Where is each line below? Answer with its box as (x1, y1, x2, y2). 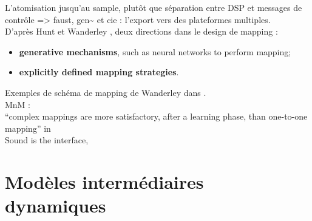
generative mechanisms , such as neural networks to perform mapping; (19, 45, 291, 58)
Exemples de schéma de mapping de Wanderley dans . (5, 86, 206, 98)
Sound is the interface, (5, 134, 89, 146)
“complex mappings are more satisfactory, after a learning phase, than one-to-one (5, 110, 308, 123)
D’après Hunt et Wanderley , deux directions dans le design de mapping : (5, 25, 278, 38)
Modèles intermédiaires (5, 169, 204, 194)
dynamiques (5, 193, 106, 218)
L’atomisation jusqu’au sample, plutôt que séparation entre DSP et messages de (5, 1, 302, 13)
